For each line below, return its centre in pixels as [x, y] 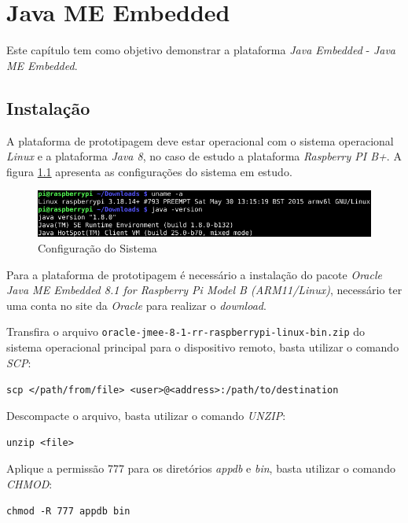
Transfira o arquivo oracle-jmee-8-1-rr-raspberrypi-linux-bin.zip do [186, 331]
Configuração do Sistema [97, 247]
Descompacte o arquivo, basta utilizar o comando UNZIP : [146, 415]
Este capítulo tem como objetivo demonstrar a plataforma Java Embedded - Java [201, 50]
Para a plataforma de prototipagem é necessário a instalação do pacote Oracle [194, 274]
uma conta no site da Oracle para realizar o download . [136, 305]
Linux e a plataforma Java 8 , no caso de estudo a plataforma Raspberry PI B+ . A [204, 156]
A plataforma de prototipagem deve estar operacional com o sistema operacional [200, 140]
